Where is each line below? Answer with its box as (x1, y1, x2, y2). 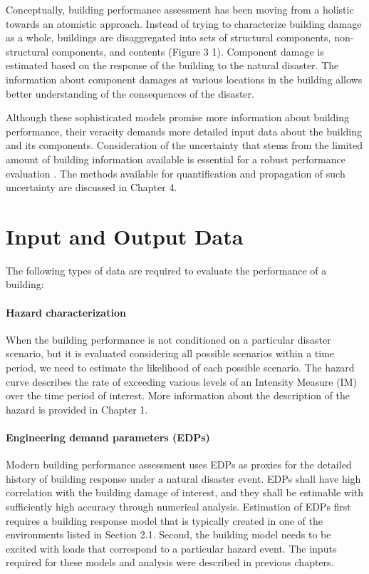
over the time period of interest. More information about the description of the (6, 388, 350, 403)
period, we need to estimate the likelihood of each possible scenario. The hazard (6, 360, 355, 375)
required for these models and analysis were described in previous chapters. (6, 555, 334, 570)
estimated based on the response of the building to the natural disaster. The (6, 58, 339, 73)
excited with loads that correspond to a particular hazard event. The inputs (6, 540, 337, 555)
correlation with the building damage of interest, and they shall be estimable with (6, 485, 364, 500)
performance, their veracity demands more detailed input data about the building (6, 123, 363, 138)
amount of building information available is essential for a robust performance (6, 151, 345, 166)
